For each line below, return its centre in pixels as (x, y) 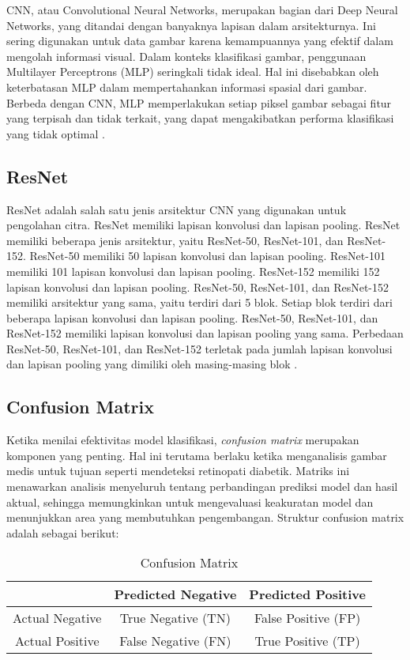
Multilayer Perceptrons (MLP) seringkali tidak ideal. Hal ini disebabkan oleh (193, 72)
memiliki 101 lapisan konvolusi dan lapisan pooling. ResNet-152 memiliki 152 (193, 271)
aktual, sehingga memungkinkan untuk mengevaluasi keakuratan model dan (190, 502)
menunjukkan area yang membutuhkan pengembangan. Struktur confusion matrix (205, 517)
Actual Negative (57, 618)
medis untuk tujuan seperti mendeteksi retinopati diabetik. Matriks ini (178, 471)
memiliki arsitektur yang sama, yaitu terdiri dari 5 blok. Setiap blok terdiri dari (199, 302)
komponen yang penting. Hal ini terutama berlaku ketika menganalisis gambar (197, 455)
